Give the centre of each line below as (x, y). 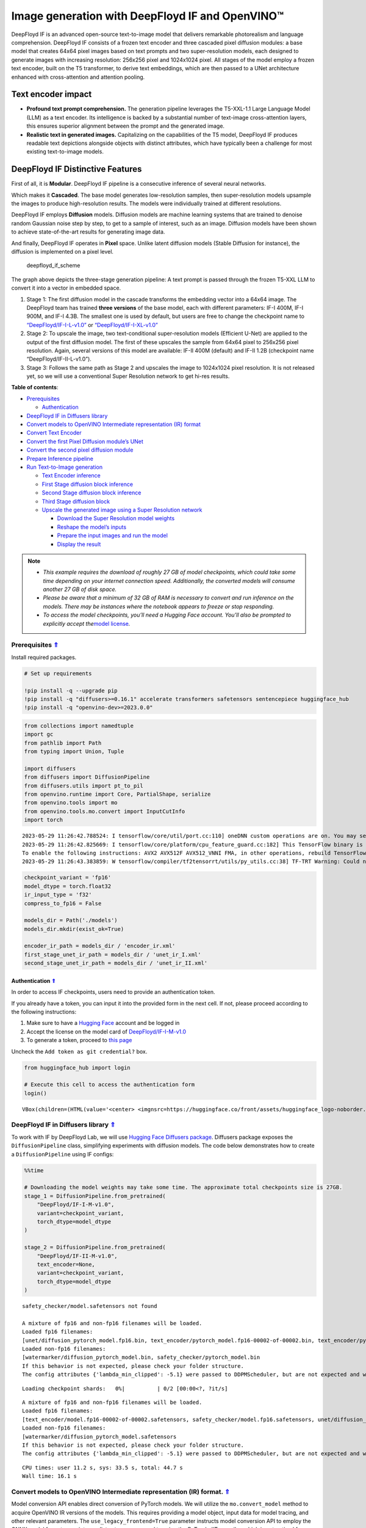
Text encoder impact (52, 94)
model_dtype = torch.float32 (68, 886)
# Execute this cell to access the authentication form (109, 1085)
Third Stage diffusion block (76, 501)
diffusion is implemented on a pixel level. (63, 252)
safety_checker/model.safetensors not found (90, 1306)
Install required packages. (44, 657)
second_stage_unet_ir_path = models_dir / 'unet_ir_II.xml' (116, 963)
